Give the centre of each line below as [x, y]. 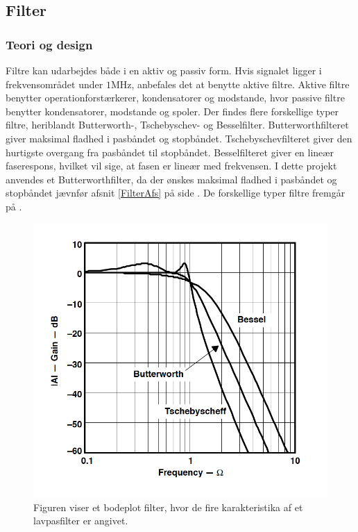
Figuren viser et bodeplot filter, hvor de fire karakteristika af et [168, 507]
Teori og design [49, 44]
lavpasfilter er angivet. [81, 521]
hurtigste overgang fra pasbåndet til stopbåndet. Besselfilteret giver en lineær [170, 152]
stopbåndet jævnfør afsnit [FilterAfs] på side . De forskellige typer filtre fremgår [176, 193]
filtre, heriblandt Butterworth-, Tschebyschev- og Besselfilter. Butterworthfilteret [177, 125]
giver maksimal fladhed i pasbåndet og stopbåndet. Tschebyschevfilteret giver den [179, 138]
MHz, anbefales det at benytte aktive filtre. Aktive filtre [230, 84]
